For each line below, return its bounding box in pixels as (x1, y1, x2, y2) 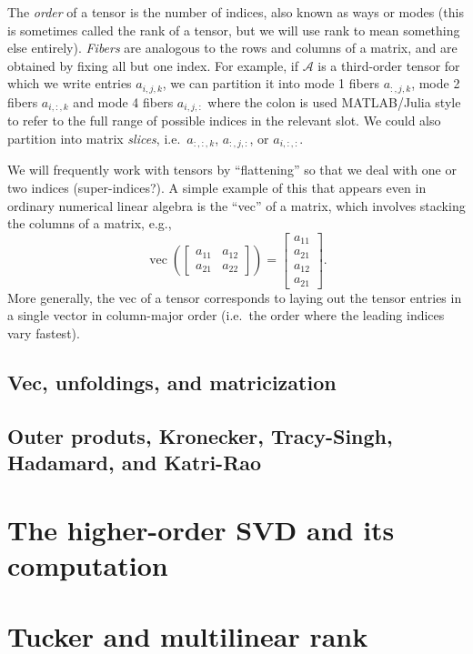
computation (7, 546, 168, 583)
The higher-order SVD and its (7, 510, 395, 548)
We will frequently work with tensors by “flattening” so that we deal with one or (7, 160, 457, 179)
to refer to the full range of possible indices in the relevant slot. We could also (7, 111, 441, 130)
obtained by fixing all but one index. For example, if (7, 55, 298, 75)
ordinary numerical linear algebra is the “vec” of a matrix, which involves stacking (7, 196, 466, 215)
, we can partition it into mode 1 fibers (162, 74, 379, 93)
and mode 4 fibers (73, 92, 174, 111)
